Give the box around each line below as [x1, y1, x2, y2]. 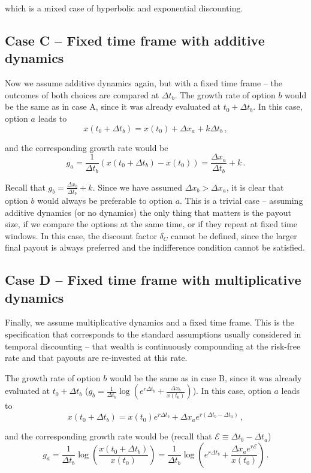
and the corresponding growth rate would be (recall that [5, 430, 212, 442]
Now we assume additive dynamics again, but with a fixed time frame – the [5, 77, 283, 89]
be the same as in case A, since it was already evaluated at [5, 100, 221, 113]
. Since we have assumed [92, 180, 183, 193]
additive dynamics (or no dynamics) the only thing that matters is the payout [5, 206, 291, 218]
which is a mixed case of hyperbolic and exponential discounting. [5, 2, 243, 14]
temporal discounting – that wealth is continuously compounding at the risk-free [5, 339, 301, 352]
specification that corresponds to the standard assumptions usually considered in [5, 328, 301, 341]
